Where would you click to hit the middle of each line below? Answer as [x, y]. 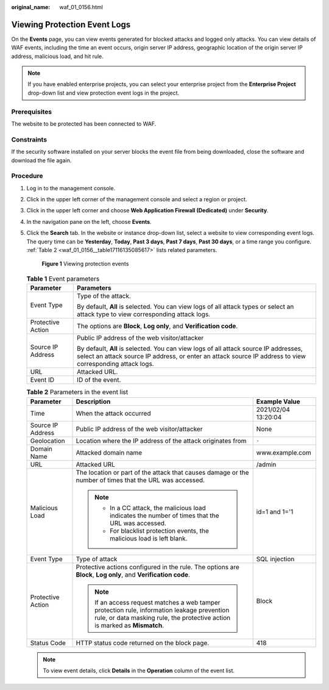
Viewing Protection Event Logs [71, 24]
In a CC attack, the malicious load [158, 508]
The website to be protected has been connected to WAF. [84, 124]
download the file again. [41, 160]
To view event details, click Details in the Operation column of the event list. [139, 670]
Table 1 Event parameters [63, 279]
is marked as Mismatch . [129, 625]
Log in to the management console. [71, 188]
